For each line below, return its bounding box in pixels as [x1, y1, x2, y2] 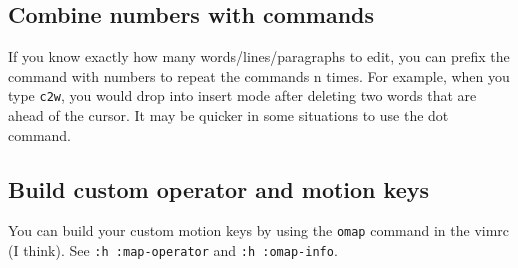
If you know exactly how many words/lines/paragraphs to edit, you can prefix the [8, 46, 510, 67]
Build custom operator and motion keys [8, 173, 430, 204]
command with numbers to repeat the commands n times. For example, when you [8, 65, 510, 86]
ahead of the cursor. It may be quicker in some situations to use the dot [8, 105, 449, 126]
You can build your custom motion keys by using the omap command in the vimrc [8, 220, 510, 241]
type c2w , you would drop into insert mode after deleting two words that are [8, 85, 477, 106]
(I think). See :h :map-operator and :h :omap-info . [8, 240, 338, 261]
